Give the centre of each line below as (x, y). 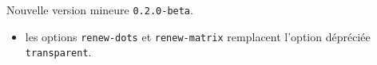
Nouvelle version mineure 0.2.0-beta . (100, 10)
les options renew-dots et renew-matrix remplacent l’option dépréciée (198, 36)
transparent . (58, 52)
